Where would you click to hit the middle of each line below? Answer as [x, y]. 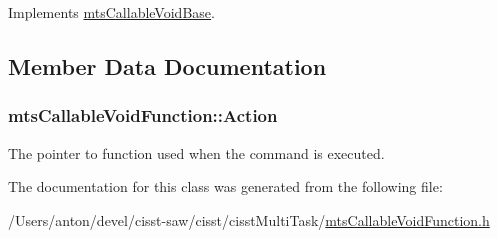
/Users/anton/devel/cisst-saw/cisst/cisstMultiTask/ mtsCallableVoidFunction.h [249, 219]
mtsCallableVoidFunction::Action [143, 115]
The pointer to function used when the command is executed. [196, 152]
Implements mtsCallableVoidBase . [111, 12]
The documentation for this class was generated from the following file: [225, 186]
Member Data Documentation [167, 65]
